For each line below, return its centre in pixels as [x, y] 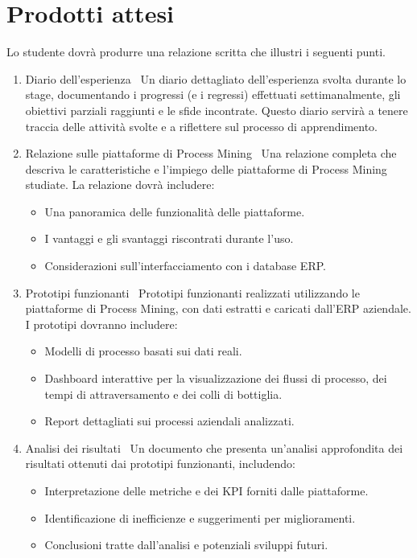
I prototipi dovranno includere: [101, 324]
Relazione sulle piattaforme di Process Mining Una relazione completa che [211, 153]
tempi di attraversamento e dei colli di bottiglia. [163, 394]
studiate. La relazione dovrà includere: [120, 185]
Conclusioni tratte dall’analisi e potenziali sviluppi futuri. [186, 545]
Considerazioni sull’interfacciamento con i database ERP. [185, 266]
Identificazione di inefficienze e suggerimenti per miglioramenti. [200, 517]
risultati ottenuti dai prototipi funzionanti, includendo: [160, 464]
